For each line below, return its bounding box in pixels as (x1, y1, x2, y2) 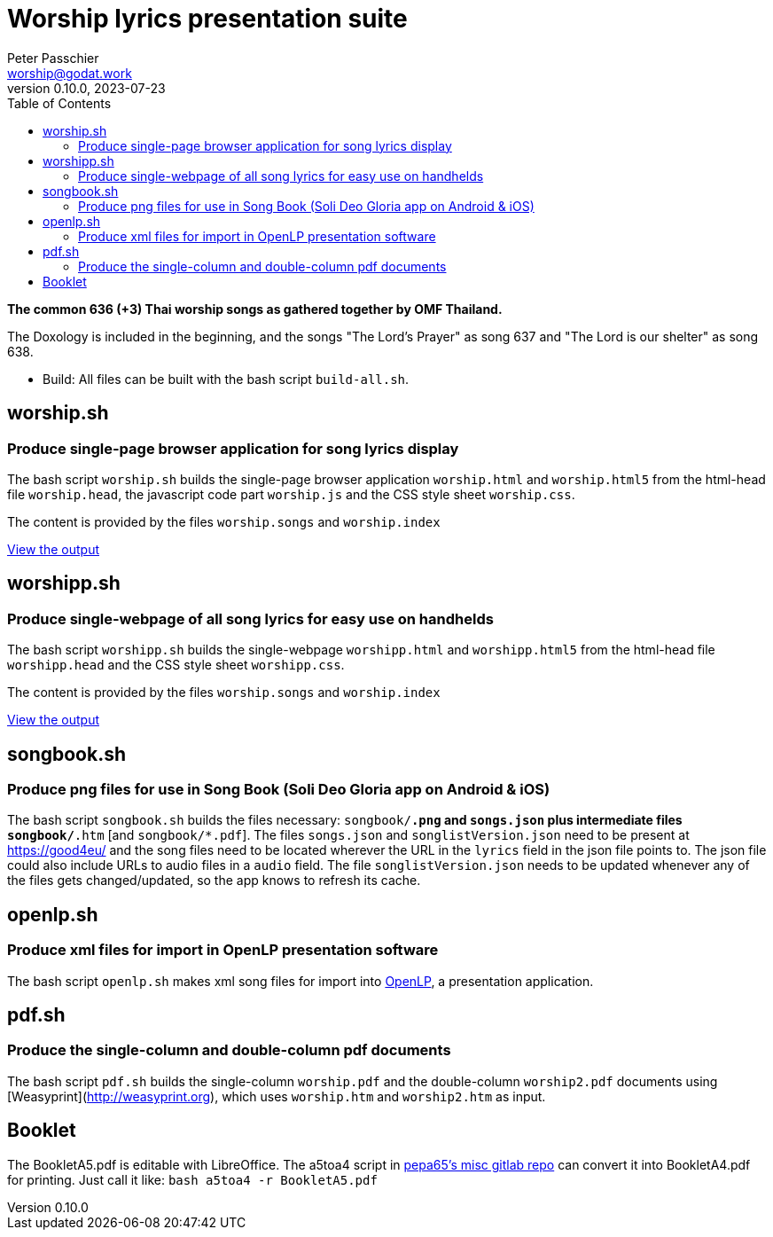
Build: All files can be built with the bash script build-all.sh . (43, 371, 410, 387)
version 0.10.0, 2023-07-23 (7, 80, 166, 96)
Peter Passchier (7, 50, 99, 66)
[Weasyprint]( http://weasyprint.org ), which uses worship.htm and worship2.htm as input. (7, 1088, 546, 1104)
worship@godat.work (7, 65, 132, 81)
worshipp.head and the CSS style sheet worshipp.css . (7, 657, 345, 673)
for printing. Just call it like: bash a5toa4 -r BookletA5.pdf (7, 1171, 378, 1187)
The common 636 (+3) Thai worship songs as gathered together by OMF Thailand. (7, 301, 503, 317)
